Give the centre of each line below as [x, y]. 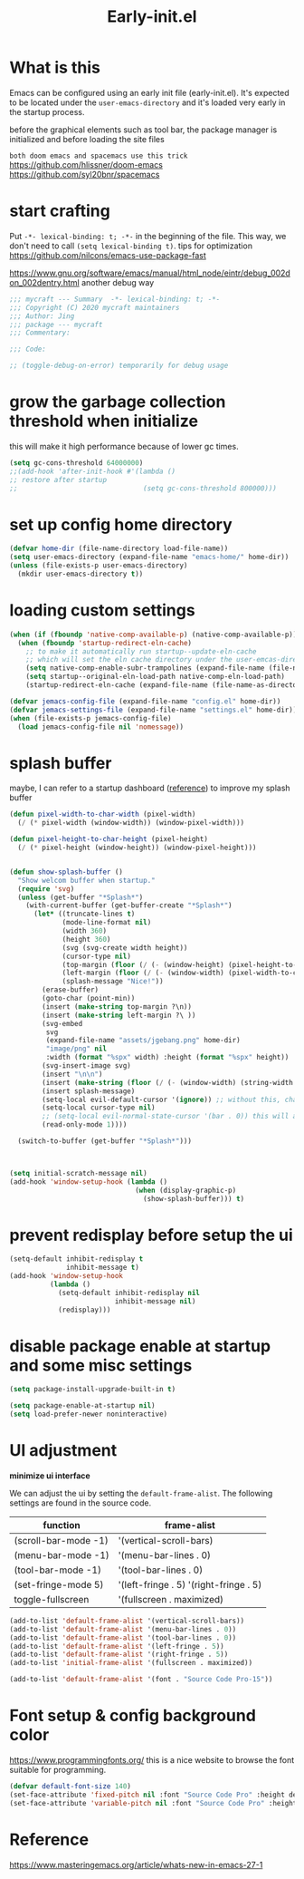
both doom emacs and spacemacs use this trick [99, 156]
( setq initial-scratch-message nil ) [78, 1173]
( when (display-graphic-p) [185, 1190]
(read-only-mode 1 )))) [85, 1125]
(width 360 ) [84, 931]
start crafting [60, 211]
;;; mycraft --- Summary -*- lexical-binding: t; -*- [115, 299]
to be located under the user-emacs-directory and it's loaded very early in [147, 102]
